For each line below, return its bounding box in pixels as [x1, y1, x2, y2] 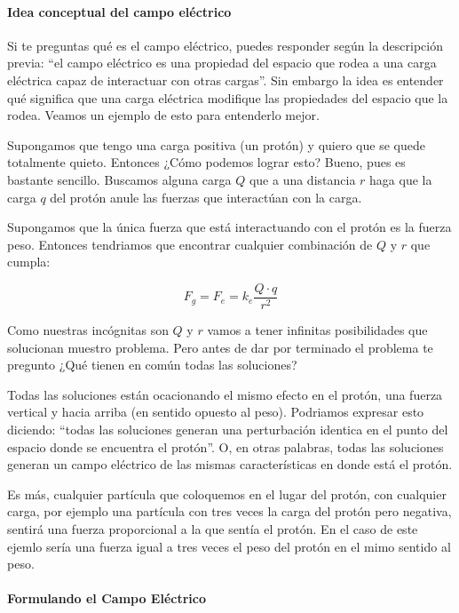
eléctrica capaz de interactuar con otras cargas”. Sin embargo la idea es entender [7, 70, 444, 89]
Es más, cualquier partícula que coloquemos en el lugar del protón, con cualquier [7, 484, 447, 503]
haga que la [369, 170, 432, 188]
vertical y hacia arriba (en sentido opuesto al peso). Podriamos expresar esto [7, 402, 424, 421]
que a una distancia [249, 170, 356, 188]
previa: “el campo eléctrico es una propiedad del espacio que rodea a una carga [7, 53, 437, 72]
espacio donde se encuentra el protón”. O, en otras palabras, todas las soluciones [7, 437, 444, 456]
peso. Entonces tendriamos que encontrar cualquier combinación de [7, 235, 373, 253]
